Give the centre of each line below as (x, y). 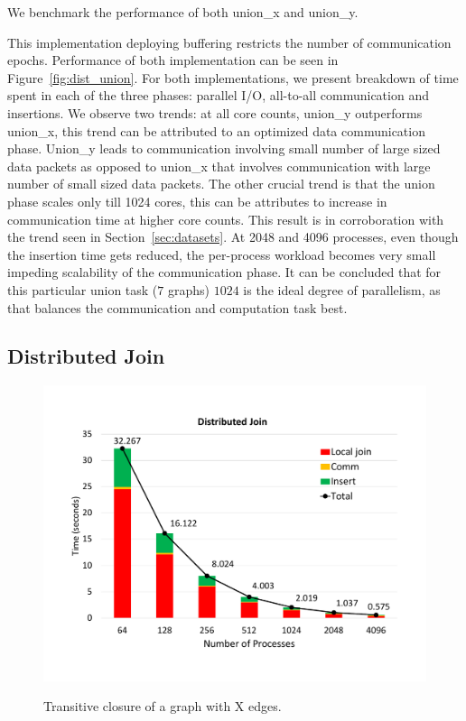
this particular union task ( (83, 289)
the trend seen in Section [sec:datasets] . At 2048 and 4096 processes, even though (233, 237)
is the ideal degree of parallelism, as (342, 289)
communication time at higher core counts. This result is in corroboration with (226, 219)
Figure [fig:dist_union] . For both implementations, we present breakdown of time (233, 77)
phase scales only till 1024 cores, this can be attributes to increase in (197, 201)
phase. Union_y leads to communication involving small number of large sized (224, 148)
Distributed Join (86, 356)
